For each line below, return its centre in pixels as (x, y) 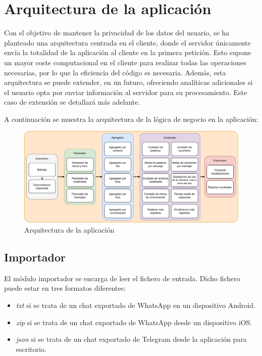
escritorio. (31, 349)
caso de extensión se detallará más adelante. (72, 102)
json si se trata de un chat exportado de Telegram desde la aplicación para (131, 339)
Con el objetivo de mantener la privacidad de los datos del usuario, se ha (117, 33)
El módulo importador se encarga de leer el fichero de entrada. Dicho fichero (122, 278)
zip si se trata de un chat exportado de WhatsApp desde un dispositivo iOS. (134, 322)
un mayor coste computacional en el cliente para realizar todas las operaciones (125, 62)
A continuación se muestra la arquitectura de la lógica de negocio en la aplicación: (131, 119)
